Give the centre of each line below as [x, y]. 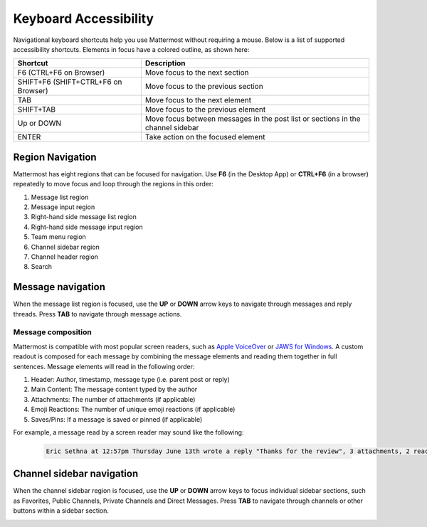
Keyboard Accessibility [84, 18]
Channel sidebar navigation [76, 474]
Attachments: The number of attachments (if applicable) [113, 399]
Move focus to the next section [197, 73]
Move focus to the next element [198, 100]
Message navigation [59, 287]
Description [165, 63]
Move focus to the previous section [204, 87]
